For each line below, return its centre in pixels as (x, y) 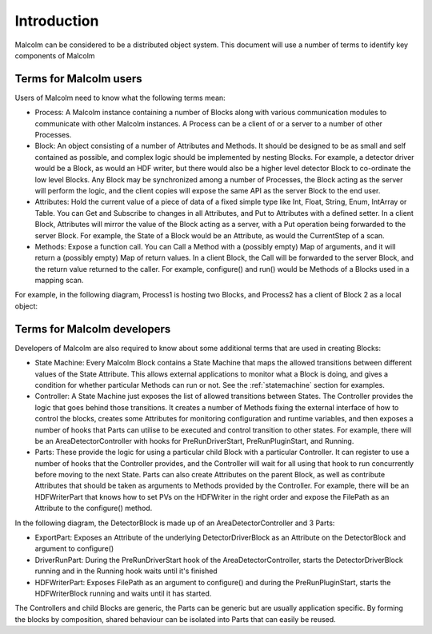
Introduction (57, 21)
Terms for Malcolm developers (93, 329)
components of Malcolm (55, 55)
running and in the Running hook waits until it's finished (126, 571)
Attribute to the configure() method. (94, 508)
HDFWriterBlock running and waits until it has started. (123, 593)
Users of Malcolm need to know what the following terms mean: (120, 98)
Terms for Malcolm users (78, 79)
